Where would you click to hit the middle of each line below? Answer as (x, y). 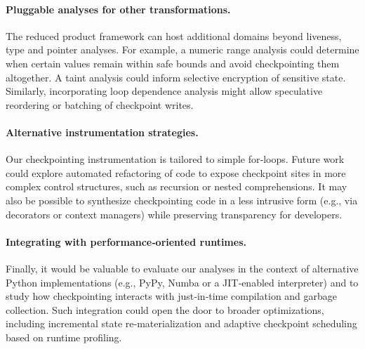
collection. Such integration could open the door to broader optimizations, (165, 309)
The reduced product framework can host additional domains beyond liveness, (174, 35)
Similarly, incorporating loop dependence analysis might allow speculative (164, 91)
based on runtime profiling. (64, 337)
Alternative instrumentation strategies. (102, 132)
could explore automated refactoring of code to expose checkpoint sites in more (176, 172)
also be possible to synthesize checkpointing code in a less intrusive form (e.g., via (182, 200)
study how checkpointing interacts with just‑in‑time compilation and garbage (172, 296)
